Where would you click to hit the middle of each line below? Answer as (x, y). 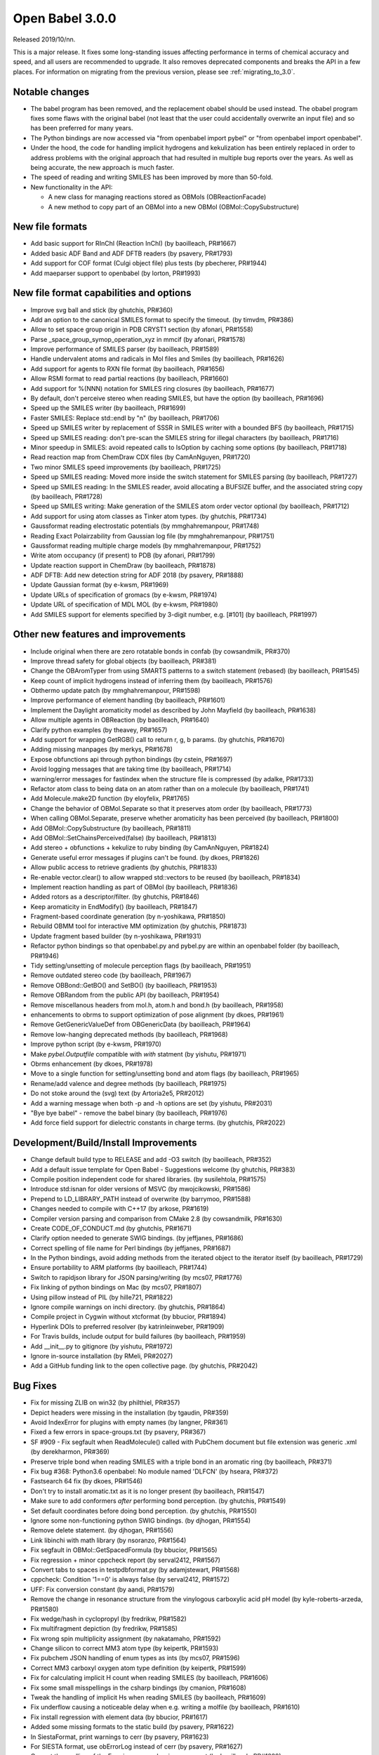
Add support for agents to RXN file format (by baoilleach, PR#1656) (128, 369)
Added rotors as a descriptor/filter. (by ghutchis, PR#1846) (115, 897)
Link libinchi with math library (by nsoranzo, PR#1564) (108, 1540)
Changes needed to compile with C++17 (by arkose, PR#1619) (120, 1209)
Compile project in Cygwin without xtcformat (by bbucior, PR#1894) (128, 1317)
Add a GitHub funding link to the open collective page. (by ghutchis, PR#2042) (144, 1366)
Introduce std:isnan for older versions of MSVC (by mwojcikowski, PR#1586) (141, 1189)
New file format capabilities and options (102, 293)
